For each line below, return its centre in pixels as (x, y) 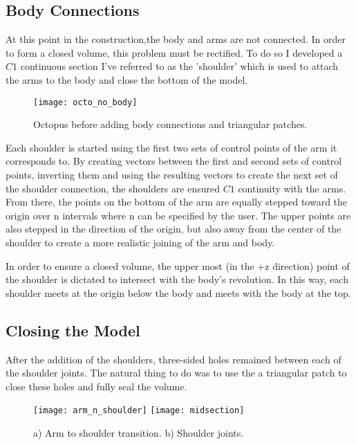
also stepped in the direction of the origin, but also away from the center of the (174, 229)
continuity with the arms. (292, 188)
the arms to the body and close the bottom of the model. (127, 79)
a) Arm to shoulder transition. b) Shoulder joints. (139, 433)
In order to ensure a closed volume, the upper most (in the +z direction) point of (178, 265)
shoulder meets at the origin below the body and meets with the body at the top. (178, 292)
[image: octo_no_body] (85, 102)
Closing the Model (73, 330)
